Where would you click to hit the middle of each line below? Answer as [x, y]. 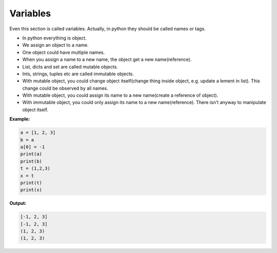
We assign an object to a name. [56, 45]
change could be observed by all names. [65, 88]
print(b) [31, 161]
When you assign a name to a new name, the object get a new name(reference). [107, 59]
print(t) [31, 183]
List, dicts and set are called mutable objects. [70, 67]
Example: [20, 119]
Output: [18, 203]
